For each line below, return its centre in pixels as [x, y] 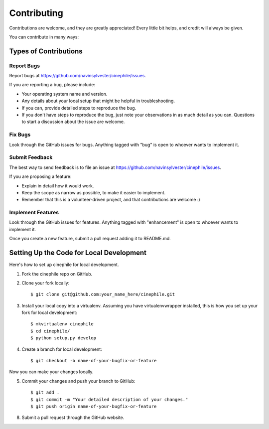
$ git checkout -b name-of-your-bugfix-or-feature [94, 361]
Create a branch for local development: [62, 349]
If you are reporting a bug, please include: [52, 85]
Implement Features [34, 213]
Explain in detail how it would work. [58, 186]
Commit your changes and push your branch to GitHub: [78, 381]
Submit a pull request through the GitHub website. [73, 418]
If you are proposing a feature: [40, 176]
